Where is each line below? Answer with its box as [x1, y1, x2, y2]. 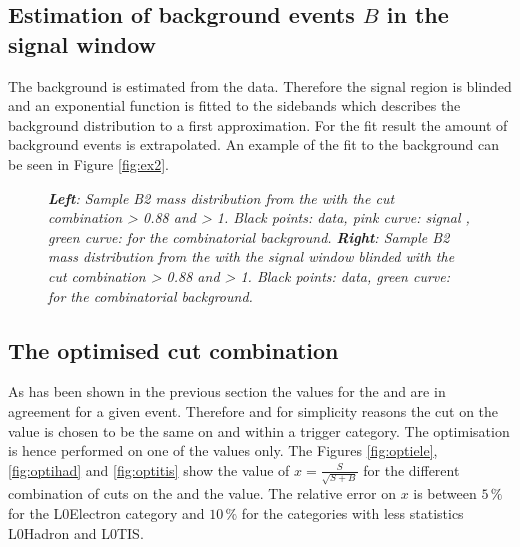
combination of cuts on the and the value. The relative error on [8, 483, 396, 504]
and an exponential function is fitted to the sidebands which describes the [8, 95, 461, 116]
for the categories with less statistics [241, 503, 464, 523]
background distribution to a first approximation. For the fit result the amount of [8, 114, 508, 135]
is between [413, 483, 477, 504]
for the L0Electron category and [8, 503, 205, 523]
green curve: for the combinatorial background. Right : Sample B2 [48, 226, 450, 247]
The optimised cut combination [8, 334, 339, 365]
